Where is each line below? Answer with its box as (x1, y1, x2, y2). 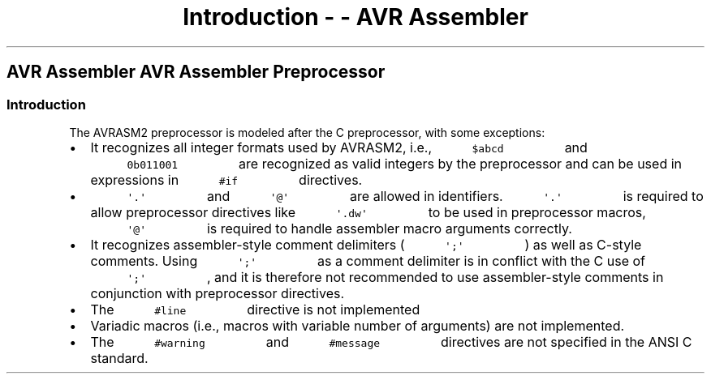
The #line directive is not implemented (90, 301, 420, 318)
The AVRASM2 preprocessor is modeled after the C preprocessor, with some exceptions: (69, 125, 545, 139)
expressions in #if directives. (90, 171, 363, 188)
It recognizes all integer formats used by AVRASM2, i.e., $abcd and (90, 139, 588, 156)
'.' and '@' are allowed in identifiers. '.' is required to (127, 187, 704, 204)
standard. (90, 349, 149, 366)
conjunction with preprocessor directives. (90, 284, 345, 301)
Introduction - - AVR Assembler (183, 3, 528, 31)
